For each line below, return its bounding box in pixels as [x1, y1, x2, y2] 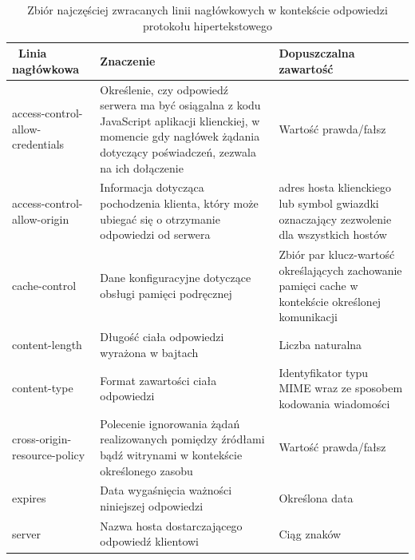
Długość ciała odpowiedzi [100, 328, 224, 345]
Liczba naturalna [279, 336, 362, 353]
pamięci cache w [279, 277, 358, 294]
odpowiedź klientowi [100, 533, 200, 550]
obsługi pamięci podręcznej [100, 285, 232, 302]
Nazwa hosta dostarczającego [100, 517, 243, 534]
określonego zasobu [100, 462, 193, 479]
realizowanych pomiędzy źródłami [100, 431, 265, 447]
